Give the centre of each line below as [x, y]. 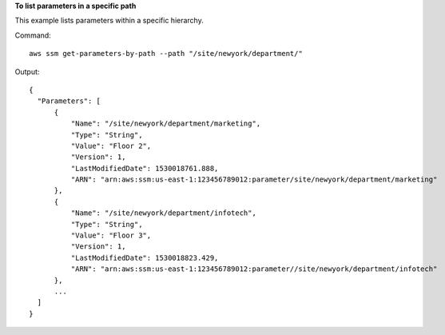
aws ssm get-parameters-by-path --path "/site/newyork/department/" [166, 54]
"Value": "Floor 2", [111, 146]
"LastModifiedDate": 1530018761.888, [145, 168]
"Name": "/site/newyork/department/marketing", [166, 124]
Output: [27, 71]
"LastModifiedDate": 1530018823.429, [145, 257]
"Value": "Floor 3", [111, 235]
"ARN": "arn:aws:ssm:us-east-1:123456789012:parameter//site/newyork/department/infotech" [254, 269]
